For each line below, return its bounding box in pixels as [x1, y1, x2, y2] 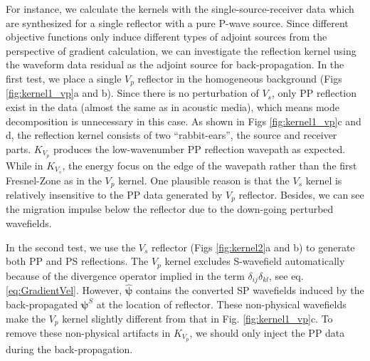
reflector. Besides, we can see [238, 187, 364, 202]
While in [6, 157, 43, 172]
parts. [6, 141, 31, 156]
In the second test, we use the [6, 239, 136, 254]
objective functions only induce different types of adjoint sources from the [6, 29, 327, 44]
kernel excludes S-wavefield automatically [164, 253, 345, 268]
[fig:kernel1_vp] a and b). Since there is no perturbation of [6, 85, 259, 100]
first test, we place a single [6, 70, 122, 85]
